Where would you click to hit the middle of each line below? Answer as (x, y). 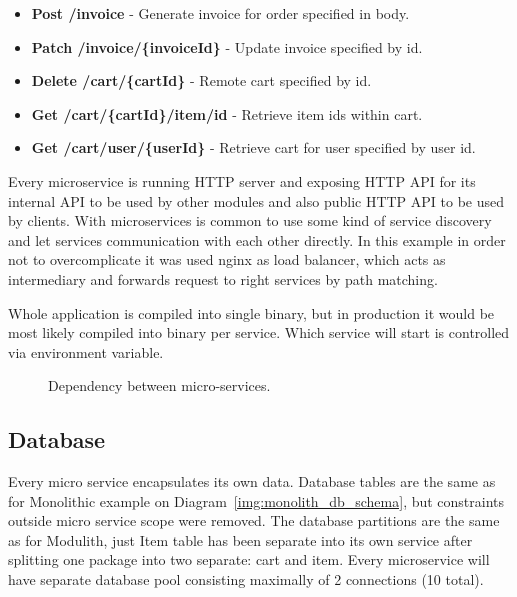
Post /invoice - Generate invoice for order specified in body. (220, 13)
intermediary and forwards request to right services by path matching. (223, 278)
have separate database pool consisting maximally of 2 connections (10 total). (246, 579)
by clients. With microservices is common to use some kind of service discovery (250, 220)
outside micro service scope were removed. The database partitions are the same (254, 520)
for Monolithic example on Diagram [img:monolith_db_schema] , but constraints (256, 500)
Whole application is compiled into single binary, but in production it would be (251, 312)
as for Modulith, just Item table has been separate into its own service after (240, 539)
